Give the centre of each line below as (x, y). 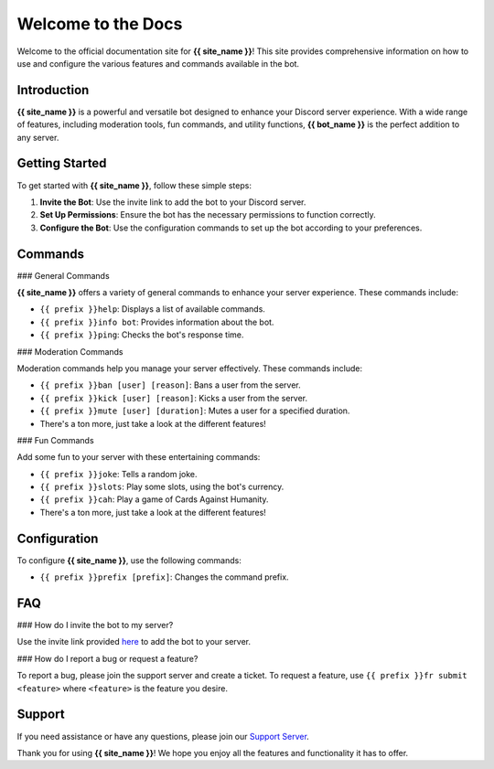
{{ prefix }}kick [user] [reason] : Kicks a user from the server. (174, 398)
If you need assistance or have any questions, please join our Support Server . (163, 736)
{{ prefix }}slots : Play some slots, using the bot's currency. (162, 487)
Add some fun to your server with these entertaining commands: (139, 457)
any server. (38, 137)
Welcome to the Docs (100, 24)
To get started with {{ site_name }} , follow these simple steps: (134, 185)
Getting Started (62, 163)
